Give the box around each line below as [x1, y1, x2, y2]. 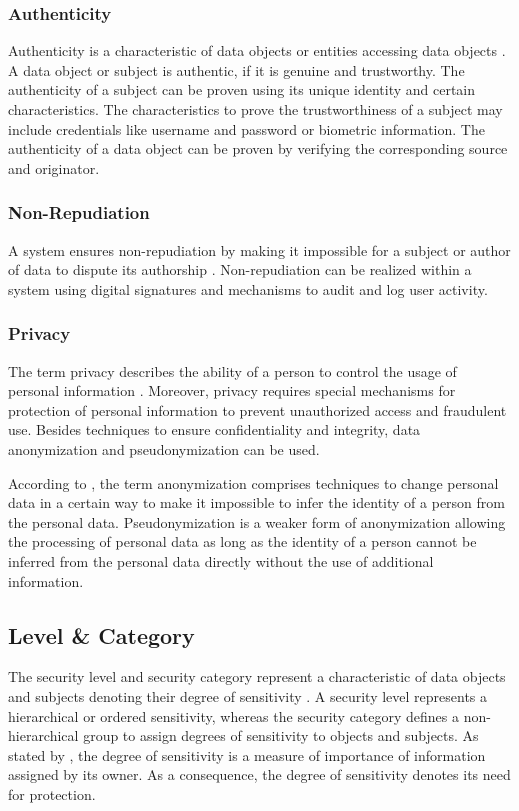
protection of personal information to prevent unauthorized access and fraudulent [8, 399, 507, 420]
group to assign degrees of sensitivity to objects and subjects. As [83, 725, 479, 746]
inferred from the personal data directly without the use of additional [8, 550, 434, 571]
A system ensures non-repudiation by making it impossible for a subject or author [8, 239, 511, 260]
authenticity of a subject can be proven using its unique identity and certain [8, 79, 476, 100]
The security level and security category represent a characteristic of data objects [8, 666, 506, 687]
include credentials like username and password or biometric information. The [8, 118, 485, 139]
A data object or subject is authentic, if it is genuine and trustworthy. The [8, 59, 465, 80]
